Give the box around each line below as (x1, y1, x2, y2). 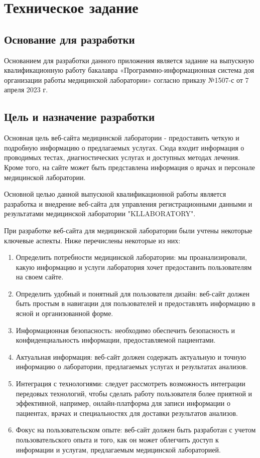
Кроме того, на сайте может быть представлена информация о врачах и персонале (4, 162, 255, 172)
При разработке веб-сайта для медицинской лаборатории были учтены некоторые (4, 225, 252, 235)
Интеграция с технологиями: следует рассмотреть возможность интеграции (16, 378, 245, 389)
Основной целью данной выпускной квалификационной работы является (4, 189, 226, 199)
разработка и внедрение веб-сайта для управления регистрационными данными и (4, 198, 252, 209)
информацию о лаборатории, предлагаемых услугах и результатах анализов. (16, 361, 248, 372)
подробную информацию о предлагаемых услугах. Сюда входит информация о (4, 142, 244, 152)
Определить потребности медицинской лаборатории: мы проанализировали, (16, 252, 247, 262)
